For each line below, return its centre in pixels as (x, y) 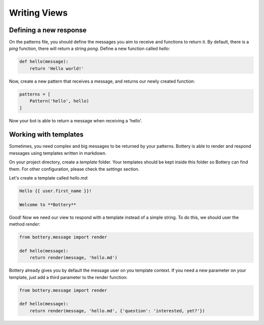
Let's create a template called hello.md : (49, 178)
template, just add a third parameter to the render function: (68, 277)
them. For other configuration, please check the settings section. (74, 169)
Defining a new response (48, 30)
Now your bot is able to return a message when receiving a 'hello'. (76, 120)
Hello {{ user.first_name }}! (55, 191)
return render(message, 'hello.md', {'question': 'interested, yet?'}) (117, 311)
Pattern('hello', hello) (59, 101)
